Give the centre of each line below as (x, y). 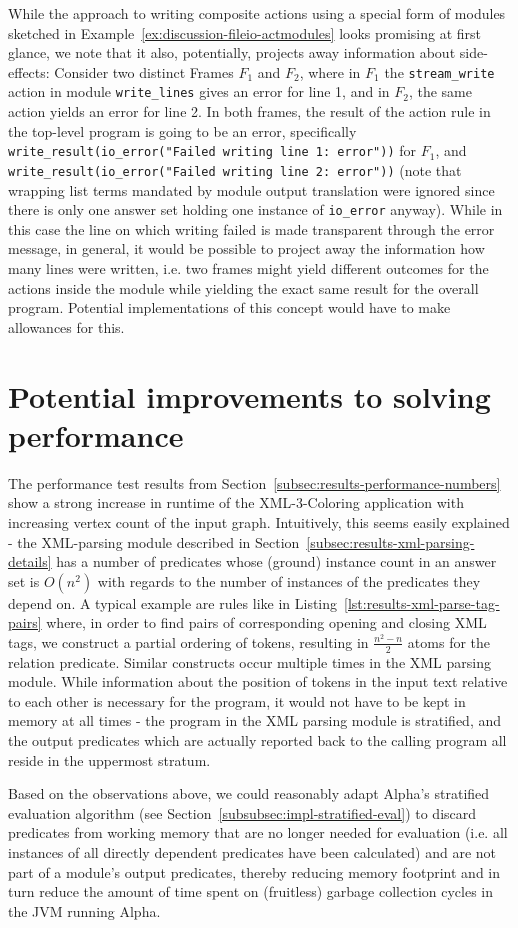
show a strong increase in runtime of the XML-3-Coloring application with (236, 502)
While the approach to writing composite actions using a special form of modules (257, 13)
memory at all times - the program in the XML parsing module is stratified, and (255, 720)
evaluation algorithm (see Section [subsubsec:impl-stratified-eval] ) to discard (242, 812)
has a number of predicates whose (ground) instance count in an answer (276, 561)
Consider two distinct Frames (144, 71)
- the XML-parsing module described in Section (154, 541)
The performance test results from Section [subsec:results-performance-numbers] (254, 482)
